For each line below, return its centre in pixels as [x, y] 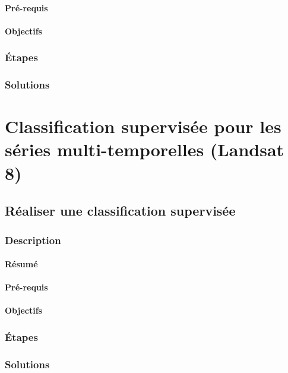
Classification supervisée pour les [143, 126]
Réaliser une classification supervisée [120, 211]
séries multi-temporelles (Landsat [145, 149]
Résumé [21, 264]
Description [33, 240]
